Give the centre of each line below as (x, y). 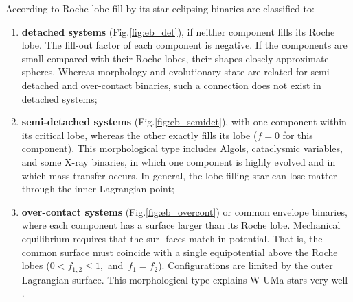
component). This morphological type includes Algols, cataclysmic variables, (182, 148)
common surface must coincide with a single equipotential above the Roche (180, 252)
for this (298, 135)
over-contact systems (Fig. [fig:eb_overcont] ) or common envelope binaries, (184, 211)
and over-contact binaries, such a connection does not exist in (192, 85)
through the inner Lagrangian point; (98, 189)
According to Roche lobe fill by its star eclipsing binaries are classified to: (160, 8)
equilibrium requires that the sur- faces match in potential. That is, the (172, 238)
